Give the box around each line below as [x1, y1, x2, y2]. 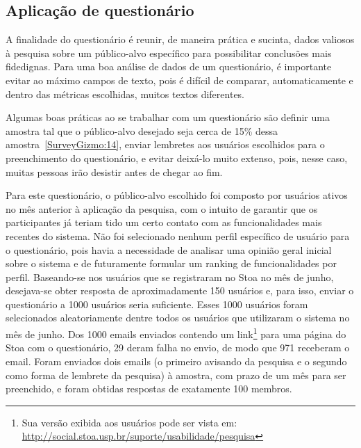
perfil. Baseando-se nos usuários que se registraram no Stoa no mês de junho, [6, 269, 334, 284]
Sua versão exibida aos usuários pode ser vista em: [22, 415, 237, 429]
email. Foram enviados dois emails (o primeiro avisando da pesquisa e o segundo [6, 353, 347, 368]
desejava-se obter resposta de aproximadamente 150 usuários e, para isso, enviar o [6, 283, 354, 298]
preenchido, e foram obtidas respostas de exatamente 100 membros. [6, 381, 292, 396]
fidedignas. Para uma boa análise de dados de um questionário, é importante [6, 59, 332, 74]
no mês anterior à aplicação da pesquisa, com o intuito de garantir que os [6, 201, 318, 216]
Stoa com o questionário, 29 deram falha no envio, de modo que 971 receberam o [6, 340, 350, 355]
